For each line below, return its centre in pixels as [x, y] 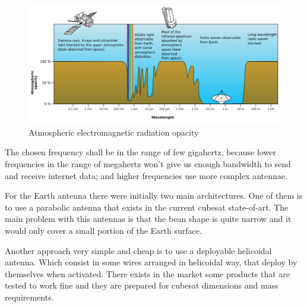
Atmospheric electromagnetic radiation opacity [114, 132]
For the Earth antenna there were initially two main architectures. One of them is [154, 195]
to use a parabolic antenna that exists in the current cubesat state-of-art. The [147, 207]
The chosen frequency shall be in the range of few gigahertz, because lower [140, 152]
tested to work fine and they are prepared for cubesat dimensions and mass [142, 285]
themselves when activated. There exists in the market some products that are [148, 273]
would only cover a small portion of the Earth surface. [103, 230]
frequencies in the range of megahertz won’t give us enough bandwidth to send [148, 164]
